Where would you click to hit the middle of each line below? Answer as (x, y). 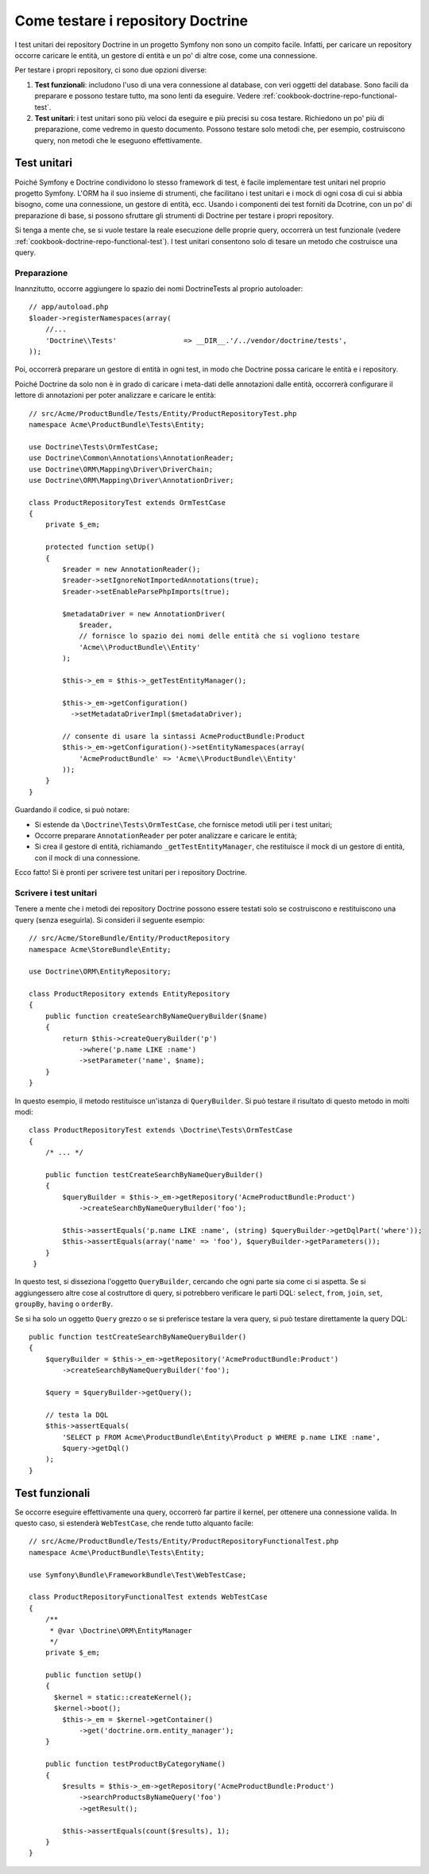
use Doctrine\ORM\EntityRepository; (100, 972)
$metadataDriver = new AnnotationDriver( (144, 614)
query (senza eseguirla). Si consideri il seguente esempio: (110, 920)
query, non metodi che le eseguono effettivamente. (118, 140)
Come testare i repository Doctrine (131, 21)
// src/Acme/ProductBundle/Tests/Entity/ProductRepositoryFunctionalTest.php (184, 1542)
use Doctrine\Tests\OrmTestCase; (94, 447)
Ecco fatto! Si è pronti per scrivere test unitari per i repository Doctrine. (131, 873)
